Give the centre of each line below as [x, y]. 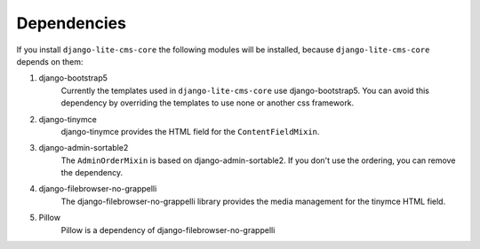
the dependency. [92, 173]
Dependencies [71, 23]
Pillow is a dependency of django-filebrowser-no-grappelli [168, 230]
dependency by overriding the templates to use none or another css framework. [208, 103]
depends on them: [50, 61]
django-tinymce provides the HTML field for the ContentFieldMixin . [190, 131]
